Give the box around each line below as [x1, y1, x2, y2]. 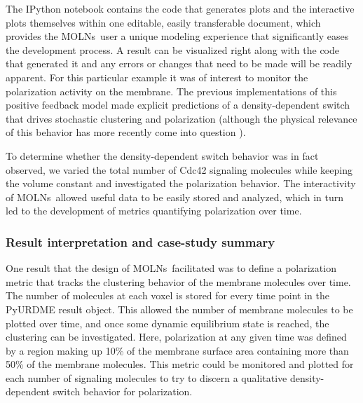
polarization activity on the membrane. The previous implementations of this [6, 83, 337, 98]
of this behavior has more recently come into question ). [6, 125, 246, 139]
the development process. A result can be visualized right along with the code [6, 42, 340, 57]
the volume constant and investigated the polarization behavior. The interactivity [6, 176, 356, 191]
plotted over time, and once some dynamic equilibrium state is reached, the [6, 315, 329, 330]
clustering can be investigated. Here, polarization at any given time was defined [6, 329, 347, 344]
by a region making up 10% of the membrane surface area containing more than [6, 343, 349, 357]
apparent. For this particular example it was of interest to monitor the [6, 69, 308, 84]
